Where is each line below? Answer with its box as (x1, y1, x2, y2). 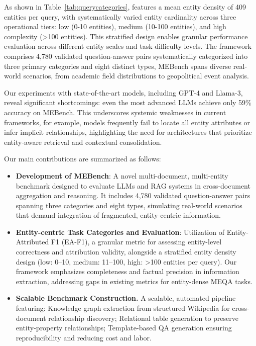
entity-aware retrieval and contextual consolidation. (4, 136, 162, 147)
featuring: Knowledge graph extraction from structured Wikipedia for (16, 303, 230, 313)
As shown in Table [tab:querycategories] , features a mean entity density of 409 (4, 2, 246, 12)
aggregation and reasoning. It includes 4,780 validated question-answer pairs (16, 190, 250, 201)
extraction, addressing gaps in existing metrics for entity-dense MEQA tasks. (16, 276, 252, 286)
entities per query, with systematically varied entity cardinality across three (4, 11, 236, 22)
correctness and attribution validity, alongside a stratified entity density (16, 246, 236, 257)
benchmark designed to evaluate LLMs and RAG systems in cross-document (16, 180, 250, 191)
